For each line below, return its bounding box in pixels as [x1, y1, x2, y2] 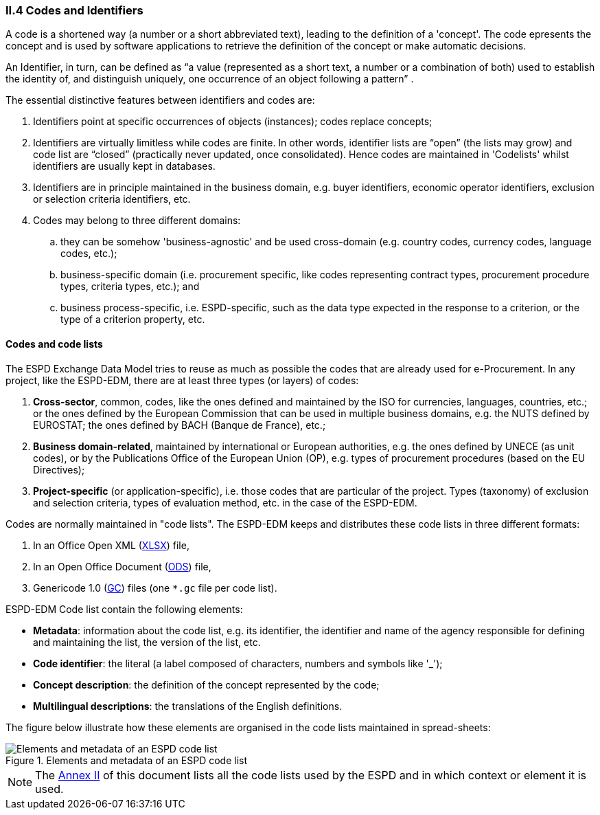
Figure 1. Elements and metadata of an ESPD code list [5, 754, 247, 766]
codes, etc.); [60, 247, 117, 260]
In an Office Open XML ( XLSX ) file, [33, 539, 189, 551]
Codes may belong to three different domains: [33, 214, 241, 227]
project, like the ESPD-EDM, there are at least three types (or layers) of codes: [5, 374, 359, 386]
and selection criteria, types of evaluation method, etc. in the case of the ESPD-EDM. [33, 496, 417, 509]
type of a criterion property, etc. [60, 313, 205, 326]
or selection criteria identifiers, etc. [33, 193, 191, 205]
